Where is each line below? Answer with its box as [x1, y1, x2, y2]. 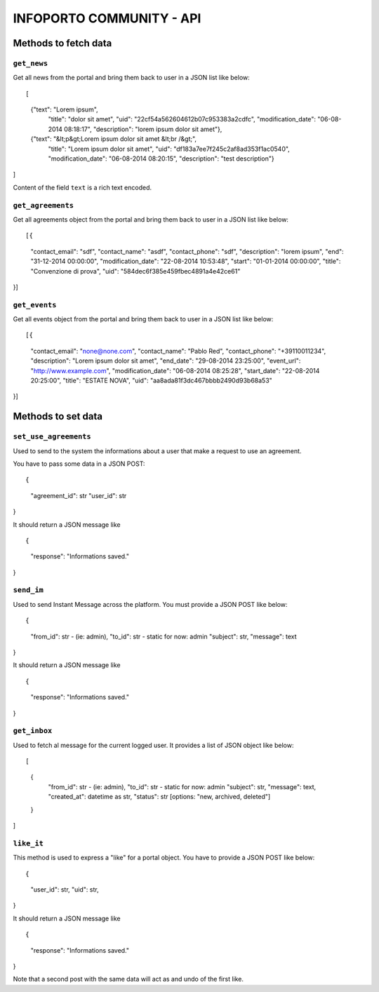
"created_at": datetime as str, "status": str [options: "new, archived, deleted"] [48, 793, 271, 801]
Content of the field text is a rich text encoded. [13, 183, 152, 192]
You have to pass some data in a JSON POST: [13, 460, 145, 468]
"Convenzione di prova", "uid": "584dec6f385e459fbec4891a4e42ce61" [30, 267, 241, 275]
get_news [13, 58, 48, 68]
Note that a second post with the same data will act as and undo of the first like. [13, 975, 244, 984]
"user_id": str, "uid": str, [30, 885, 99, 894]
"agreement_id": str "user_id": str [30, 491, 127, 500]
